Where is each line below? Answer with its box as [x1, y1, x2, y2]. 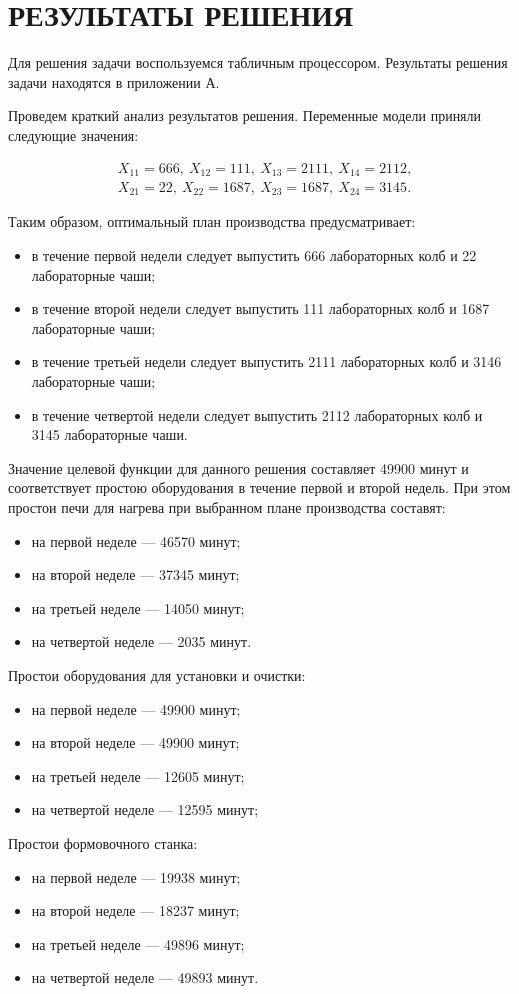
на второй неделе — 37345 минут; [31, 564, 240, 585]
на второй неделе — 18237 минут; [31, 900, 240, 921]
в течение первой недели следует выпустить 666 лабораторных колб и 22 [31, 245, 477, 266]
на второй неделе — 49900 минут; [31, 732, 240, 753]
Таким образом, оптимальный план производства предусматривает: [8, 211, 416, 232]
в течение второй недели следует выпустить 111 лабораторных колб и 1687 [31, 298, 490, 319]
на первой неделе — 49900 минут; [31, 698, 241, 719]
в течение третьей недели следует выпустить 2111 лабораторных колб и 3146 [31, 351, 502, 372]
